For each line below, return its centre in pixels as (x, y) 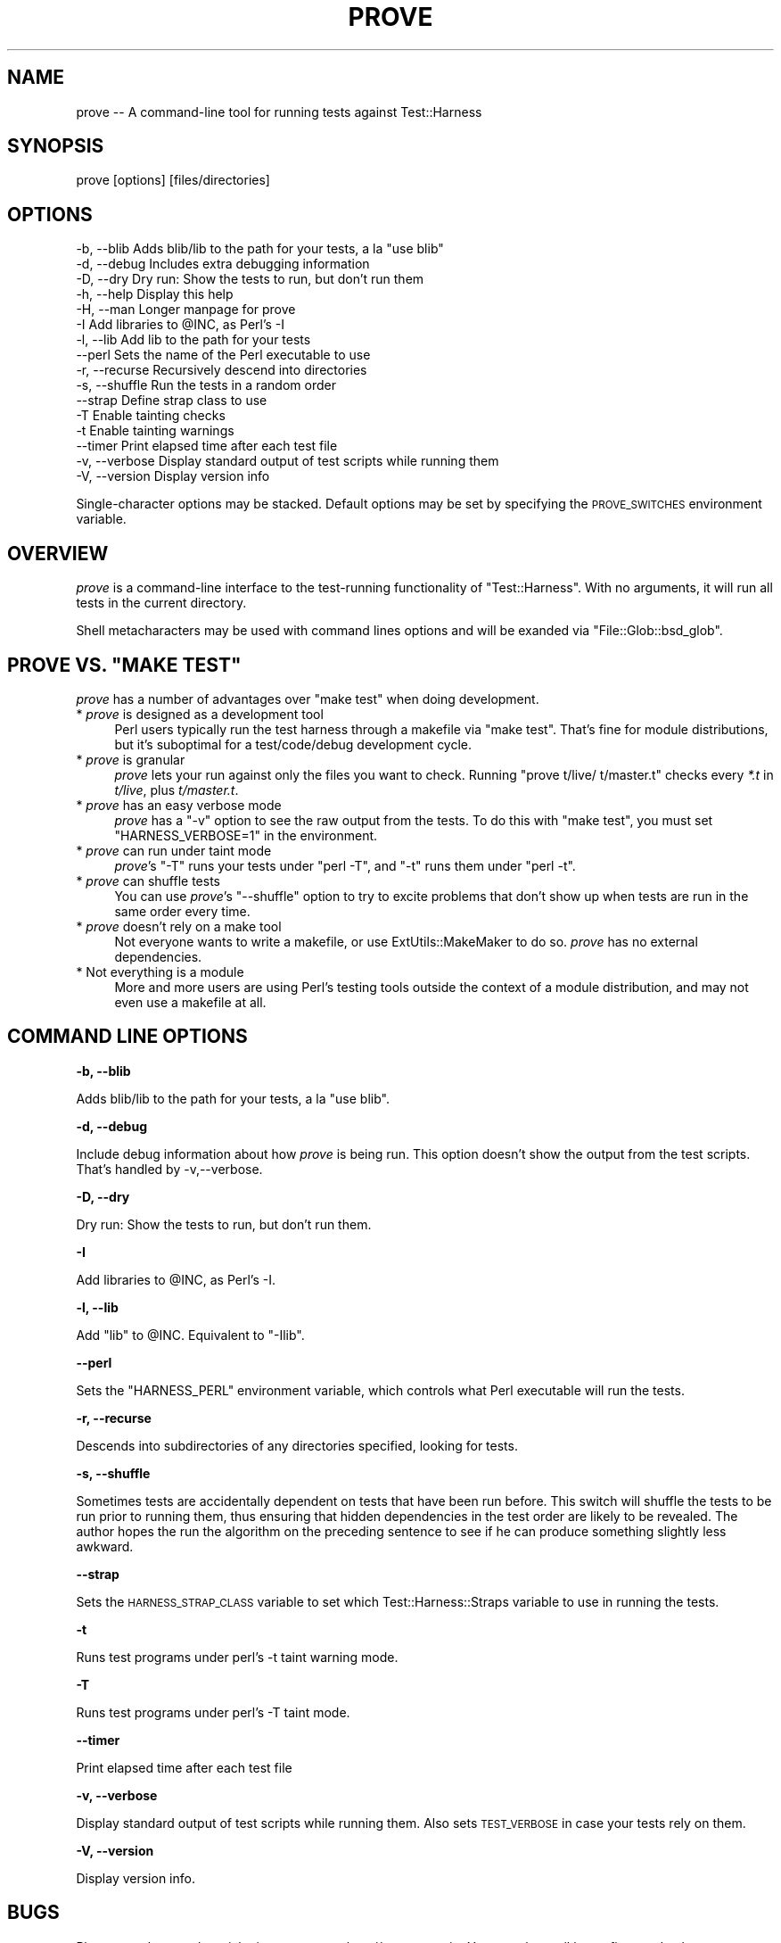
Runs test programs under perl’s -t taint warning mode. (237, 1657)
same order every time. (182, 911)
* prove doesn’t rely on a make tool (179, 926)
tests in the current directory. (161, 603)
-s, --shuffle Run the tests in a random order (206, 385)
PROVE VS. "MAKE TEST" (124, 665)
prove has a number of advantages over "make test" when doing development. (308, 699)
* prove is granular (131, 759)
